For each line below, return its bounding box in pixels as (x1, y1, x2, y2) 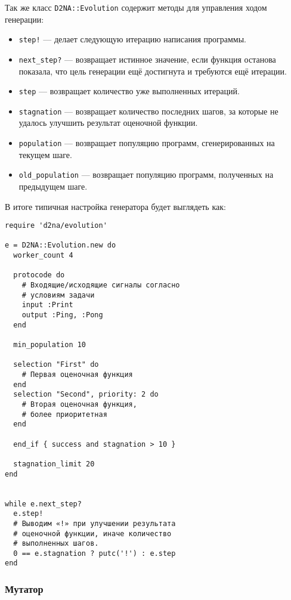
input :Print (21, 301, 73, 310)
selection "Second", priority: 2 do (13, 390, 159, 399)
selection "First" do (13, 360, 99, 369)
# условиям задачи (21, 290, 95, 299)
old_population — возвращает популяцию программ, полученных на (18, 168, 274, 181)
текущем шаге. (18, 148, 72, 160)
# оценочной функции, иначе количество (13, 529, 172, 538)
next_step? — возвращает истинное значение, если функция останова (18, 52, 276, 65)
